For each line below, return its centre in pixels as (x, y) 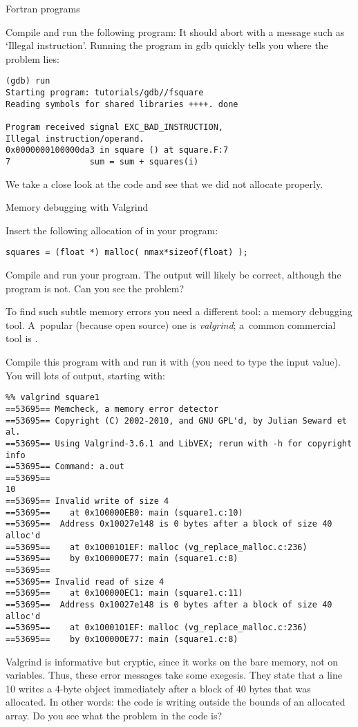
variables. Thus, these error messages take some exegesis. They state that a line (174, 675)
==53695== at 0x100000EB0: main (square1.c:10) (124, 512)
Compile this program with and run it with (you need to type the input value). (173, 362)
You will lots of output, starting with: (85, 375)
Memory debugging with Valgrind (77, 207)
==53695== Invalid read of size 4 (85, 582)
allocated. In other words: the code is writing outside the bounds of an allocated (176, 702)
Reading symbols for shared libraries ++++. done (122, 104)
